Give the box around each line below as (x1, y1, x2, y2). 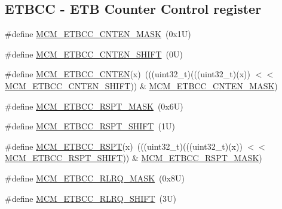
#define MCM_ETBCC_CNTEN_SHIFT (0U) (5, 47, 183, 60)
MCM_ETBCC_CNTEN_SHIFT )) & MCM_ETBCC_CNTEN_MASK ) (5, 79, 278, 92)
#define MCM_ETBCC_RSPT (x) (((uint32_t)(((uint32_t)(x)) (5, 140, 243, 152)
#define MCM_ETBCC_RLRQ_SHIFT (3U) (5, 192, 177, 204)
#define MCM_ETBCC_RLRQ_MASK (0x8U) (5, 171, 185, 184)
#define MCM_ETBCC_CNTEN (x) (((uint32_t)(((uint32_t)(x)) (5, 68, 250, 80)
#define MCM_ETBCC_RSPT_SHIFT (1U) (5, 120, 175, 132)
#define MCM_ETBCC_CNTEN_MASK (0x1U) (5, 28, 191, 40)
